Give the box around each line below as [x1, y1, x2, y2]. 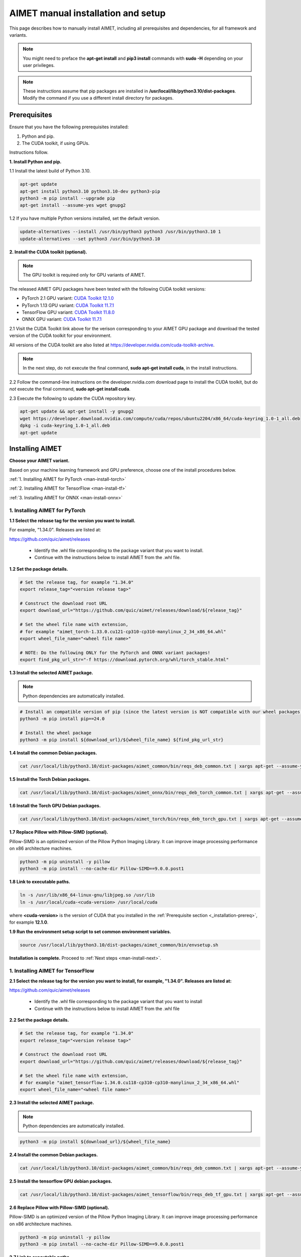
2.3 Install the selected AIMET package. [9, 1100, 94, 1106]
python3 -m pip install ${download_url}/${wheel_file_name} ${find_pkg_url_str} [20, 737, 224, 743]
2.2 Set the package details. [9, 1017, 69, 1023]
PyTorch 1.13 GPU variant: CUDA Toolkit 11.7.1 [22, 302, 114, 308]
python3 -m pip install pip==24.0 [20, 716, 105, 722]
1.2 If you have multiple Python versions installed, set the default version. [9, 215, 160, 221]
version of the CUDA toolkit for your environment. [9, 332, 112, 339]
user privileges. [23, 62, 55, 68]
